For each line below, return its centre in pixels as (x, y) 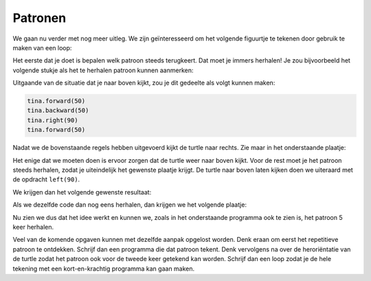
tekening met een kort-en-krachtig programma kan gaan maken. (104, 269)
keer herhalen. (33, 227)
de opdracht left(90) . (46, 179)
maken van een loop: (42, 47)
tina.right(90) (53, 120)
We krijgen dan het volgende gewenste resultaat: (82, 192)
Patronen (40, 18)
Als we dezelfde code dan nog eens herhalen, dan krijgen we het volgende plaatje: (130, 205)
